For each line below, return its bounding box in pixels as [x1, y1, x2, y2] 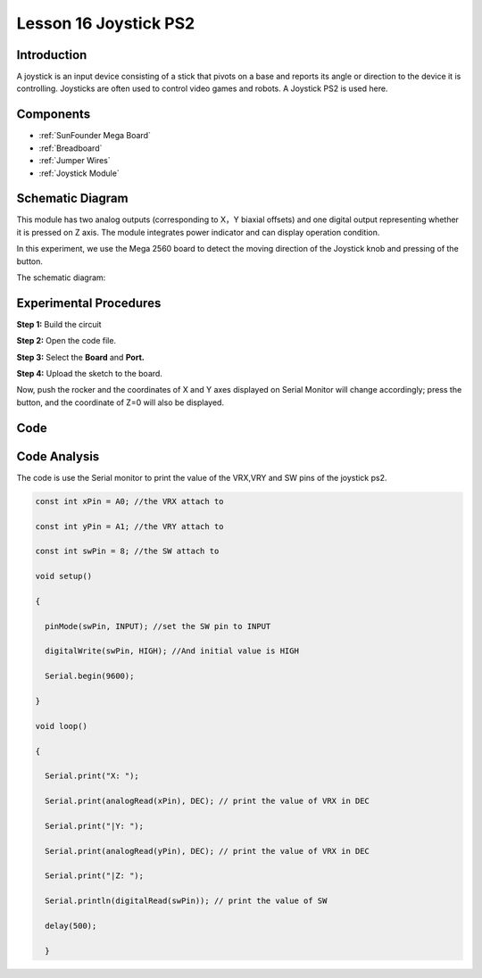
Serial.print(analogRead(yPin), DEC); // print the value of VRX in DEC [45, 846, 370, 856]
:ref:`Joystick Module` [38, 168, 120, 178]
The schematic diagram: [16, 272, 106, 283]
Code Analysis [16, 449, 100, 464]
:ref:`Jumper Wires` [38, 155, 111, 166]
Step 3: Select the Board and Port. [16, 352, 145, 362]
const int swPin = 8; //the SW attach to [35, 546, 220, 557]
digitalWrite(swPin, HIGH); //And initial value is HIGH [45, 646, 299, 656]
